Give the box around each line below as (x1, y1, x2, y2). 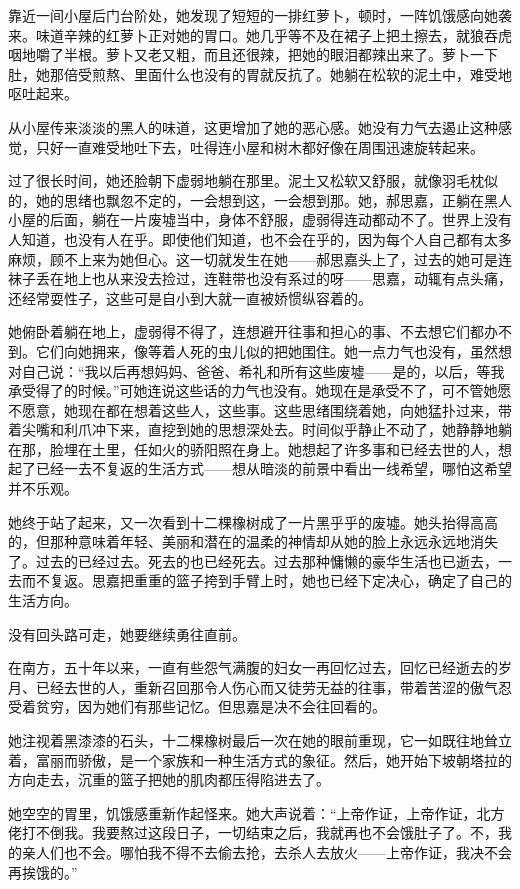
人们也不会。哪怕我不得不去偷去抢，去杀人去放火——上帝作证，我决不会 (35, 841, 512, 862)
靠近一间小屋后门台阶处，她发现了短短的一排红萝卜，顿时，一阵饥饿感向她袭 (8, 5, 512, 25)
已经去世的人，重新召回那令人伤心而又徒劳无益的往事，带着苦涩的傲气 (35, 676, 498, 697)
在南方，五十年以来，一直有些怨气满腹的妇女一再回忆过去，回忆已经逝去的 (8, 657, 498, 678)
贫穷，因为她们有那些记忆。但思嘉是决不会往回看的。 (35, 696, 386, 717)
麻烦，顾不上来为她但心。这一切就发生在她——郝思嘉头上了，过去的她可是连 (8, 248, 512, 269)
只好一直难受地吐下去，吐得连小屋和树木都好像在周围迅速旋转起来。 (35, 136, 484, 157)
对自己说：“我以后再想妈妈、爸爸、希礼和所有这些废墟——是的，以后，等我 (8, 360, 505, 381)
